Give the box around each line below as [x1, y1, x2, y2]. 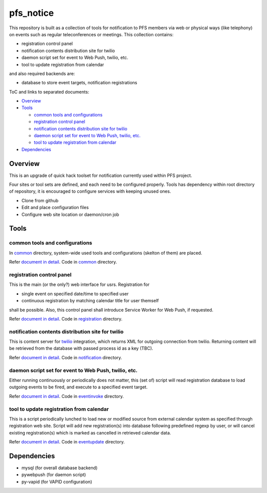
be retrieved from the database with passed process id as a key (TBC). [9, 345, 153, 351]
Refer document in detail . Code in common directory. [9, 259, 117, 265]
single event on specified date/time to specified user [21, 290, 129, 297]
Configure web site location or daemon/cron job [21, 211, 120, 218]
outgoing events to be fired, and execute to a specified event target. [9, 384, 148, 390]
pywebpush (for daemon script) [21, 472, 86, 478]
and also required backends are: [9, 70, 75, 76]
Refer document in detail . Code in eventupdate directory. [9, 439, 125, 445]
